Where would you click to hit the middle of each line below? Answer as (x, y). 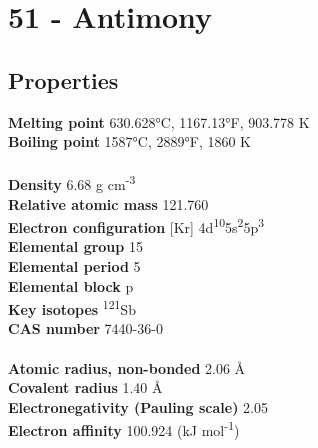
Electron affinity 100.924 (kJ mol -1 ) (124, 429)
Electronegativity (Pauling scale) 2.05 (138, 406)
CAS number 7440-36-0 (85, 328)
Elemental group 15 (75, 246)
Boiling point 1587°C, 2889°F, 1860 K (130, 141)
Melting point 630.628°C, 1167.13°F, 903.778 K (159, 121)
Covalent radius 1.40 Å (85, 387)
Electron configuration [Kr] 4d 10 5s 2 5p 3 (136, 225)
